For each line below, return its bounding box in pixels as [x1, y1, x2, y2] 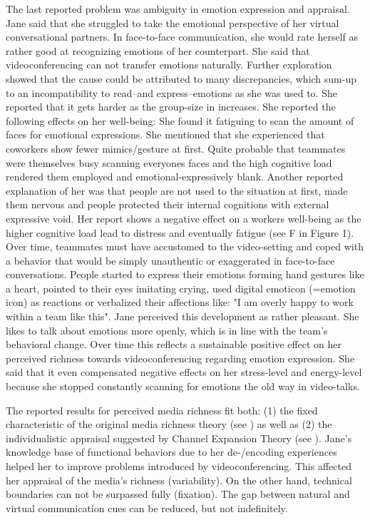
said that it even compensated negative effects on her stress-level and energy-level [6, 364, 362, 379]
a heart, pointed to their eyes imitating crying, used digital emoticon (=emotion [6, 280, 356, 295]
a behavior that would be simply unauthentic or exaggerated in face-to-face [6, 253, 335, 267]
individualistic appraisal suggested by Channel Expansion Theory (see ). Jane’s [6, 430, 352, 445]
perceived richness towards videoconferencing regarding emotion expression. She [6, 350, 355, 365]
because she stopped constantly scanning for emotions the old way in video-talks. [6, 379, 360, 394]
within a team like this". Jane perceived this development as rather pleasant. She [6, 309, 359, 324]
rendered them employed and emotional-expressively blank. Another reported [6, 169, 344, 184]
